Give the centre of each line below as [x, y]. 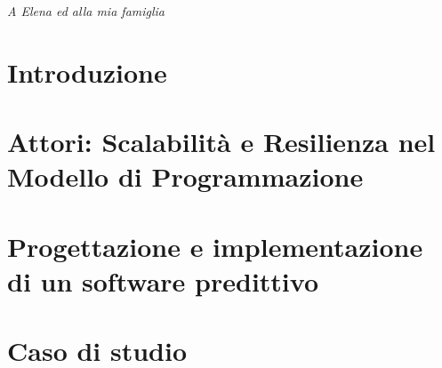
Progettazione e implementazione [215, 246]
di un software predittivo [163, 280]
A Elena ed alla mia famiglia [86, 11]
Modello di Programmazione [185, 176]
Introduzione [87, 72]
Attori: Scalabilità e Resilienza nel [221, 142]
